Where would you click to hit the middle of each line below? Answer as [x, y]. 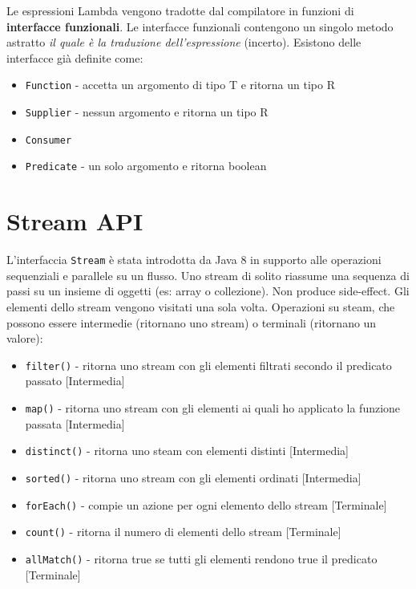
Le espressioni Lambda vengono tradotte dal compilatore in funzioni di [180, 10]
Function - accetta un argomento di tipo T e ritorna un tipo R [180, 85]
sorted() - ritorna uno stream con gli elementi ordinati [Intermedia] [193, 477]
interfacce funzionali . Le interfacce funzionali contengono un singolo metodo [200, 26]
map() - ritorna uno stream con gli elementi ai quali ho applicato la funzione [213, 408]
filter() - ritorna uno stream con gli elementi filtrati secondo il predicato [208, 365]
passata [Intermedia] [75, 423]
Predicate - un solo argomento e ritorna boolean [146, 166]
